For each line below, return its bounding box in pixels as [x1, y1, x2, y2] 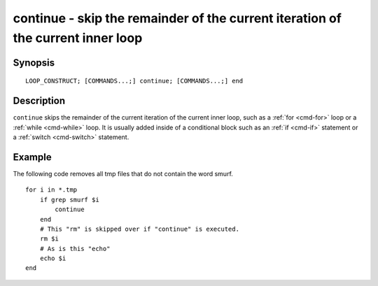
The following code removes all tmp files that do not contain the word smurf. [13, 169, 234, 178]
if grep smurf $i [39, 196, 99, 203]
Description [13, 95, 66, 107]
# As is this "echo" [39, 245, 111, 252]
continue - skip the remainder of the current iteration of [13, 10, 342, 26]
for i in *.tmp [25, 186, 78, 194]
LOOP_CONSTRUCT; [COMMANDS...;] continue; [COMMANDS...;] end [25, 77, 244, 85]
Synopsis [13, 57, 55, 69]
